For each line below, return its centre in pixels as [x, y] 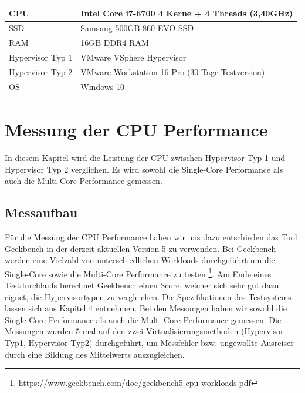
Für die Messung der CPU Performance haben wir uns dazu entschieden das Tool [151, 236]
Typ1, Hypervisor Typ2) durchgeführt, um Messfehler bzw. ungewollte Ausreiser [149, 342]
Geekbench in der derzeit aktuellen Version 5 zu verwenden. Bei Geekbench [140, 248]
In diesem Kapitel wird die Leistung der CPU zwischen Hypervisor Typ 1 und [145, 157]
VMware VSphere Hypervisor [133, 57]
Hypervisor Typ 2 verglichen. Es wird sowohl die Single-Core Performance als [144, 169]
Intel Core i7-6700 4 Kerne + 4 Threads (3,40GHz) [187, 13]
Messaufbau [41, 212]
